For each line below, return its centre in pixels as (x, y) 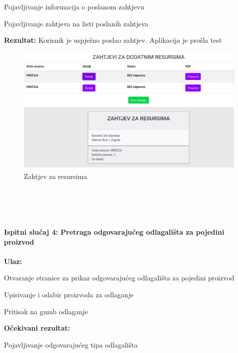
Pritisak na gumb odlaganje (46, 311)
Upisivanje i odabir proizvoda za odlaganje (69, 294)
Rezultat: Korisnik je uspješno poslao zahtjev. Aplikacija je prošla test (113, 40)
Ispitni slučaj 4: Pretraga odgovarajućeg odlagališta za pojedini (114, 231)
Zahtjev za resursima (56, 176)
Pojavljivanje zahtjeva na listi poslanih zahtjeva (76, 23)
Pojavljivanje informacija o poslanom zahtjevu (74, 6)
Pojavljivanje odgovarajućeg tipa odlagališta (71, 344)
